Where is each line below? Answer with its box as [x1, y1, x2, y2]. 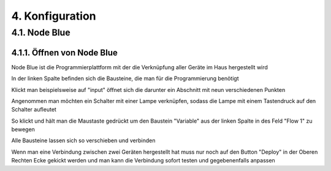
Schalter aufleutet [11, 106, 56, 113]
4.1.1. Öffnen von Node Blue [11, 47, 118, 58]
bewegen [11, 126, 35, 133]
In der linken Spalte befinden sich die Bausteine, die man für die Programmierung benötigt [11, 75, 239, 82]
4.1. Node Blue [11, 27, 70, 38]
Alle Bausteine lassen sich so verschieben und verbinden [11, 137, 156, 144]
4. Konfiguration [11, 9, 96, 23]
